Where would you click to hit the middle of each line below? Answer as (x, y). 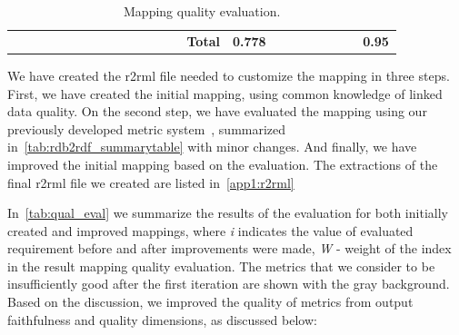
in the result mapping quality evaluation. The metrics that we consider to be (221, 266)
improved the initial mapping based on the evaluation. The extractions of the (223, 164)
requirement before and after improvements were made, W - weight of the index (229, 248)
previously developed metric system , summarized (147, 128)
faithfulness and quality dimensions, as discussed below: (162, 319)
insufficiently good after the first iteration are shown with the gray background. (229, 284)
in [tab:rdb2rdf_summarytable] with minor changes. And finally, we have (212, 147)
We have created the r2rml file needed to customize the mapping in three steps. (229, 75)
